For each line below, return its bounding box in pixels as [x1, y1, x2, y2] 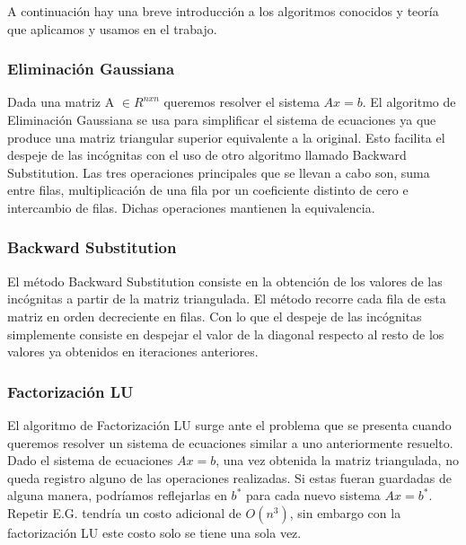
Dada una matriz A [7, 92, 115, 111]
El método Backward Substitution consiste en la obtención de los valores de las [7, 271, 443, 290]
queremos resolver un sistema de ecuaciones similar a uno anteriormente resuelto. [7, 433, 453, 452]
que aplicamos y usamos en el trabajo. [7, 19, 217, 38]
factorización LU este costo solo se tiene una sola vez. [7, 523, 302, 541]
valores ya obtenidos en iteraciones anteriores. [7, 342, 259, 361]
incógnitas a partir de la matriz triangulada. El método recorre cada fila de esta [7, 289, 446, 308]
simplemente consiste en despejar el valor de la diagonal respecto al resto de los [7, 324, 444, 343]
